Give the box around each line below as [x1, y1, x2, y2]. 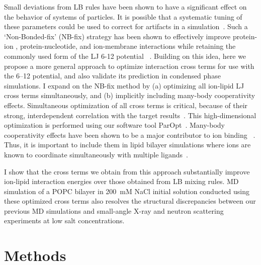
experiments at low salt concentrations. [4, 215, 125, 226]
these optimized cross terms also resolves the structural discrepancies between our [4, 196, 256, 206]
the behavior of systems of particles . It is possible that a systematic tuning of [4, 11, 242, 22]
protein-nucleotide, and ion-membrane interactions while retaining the [20, 41, 236, 51]
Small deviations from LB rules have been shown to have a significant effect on [4, 2, 247, 12]
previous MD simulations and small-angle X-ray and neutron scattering [4, 205, 224, 216]
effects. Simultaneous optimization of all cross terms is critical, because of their [4, 100, 248, 110]
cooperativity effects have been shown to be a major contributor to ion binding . [4, 129, 255, 140]
